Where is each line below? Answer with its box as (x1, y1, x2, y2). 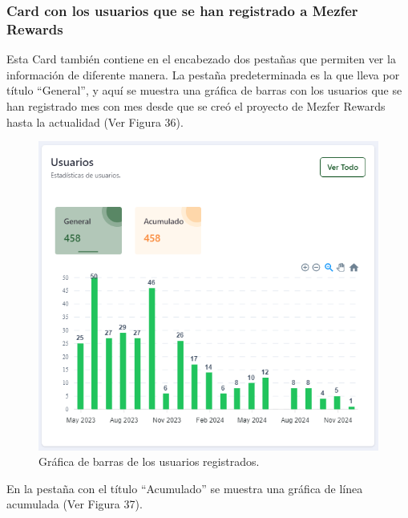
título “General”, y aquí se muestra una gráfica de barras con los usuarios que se (6, 82, 402, 99)
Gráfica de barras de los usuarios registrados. (38, 453, 260, 470)
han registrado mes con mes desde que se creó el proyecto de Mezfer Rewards (6, 97, 386, 114)
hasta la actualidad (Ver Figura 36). (6, 113, 184, 130)
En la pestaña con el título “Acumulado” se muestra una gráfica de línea (6, 480, 363, 496)
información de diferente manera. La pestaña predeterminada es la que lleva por (6, 66, 400, 83)
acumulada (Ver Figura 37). (6, 496, 143, 512)
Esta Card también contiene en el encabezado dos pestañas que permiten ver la (6, 51, 396, 67)
